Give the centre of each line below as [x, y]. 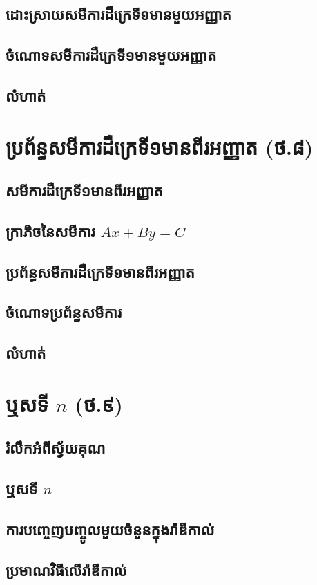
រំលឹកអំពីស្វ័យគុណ [56, 448]
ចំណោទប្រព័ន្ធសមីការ [64, 312]
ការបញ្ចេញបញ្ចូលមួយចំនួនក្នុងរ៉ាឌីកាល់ [110, 529]
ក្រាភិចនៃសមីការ [50, 231]
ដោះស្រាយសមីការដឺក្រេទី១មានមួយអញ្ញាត [118, 14]
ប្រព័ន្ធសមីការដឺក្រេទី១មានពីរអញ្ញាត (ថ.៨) [160, 146]
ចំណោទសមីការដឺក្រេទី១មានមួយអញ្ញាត [111, 55]
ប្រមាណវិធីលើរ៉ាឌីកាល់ [66, 569]
